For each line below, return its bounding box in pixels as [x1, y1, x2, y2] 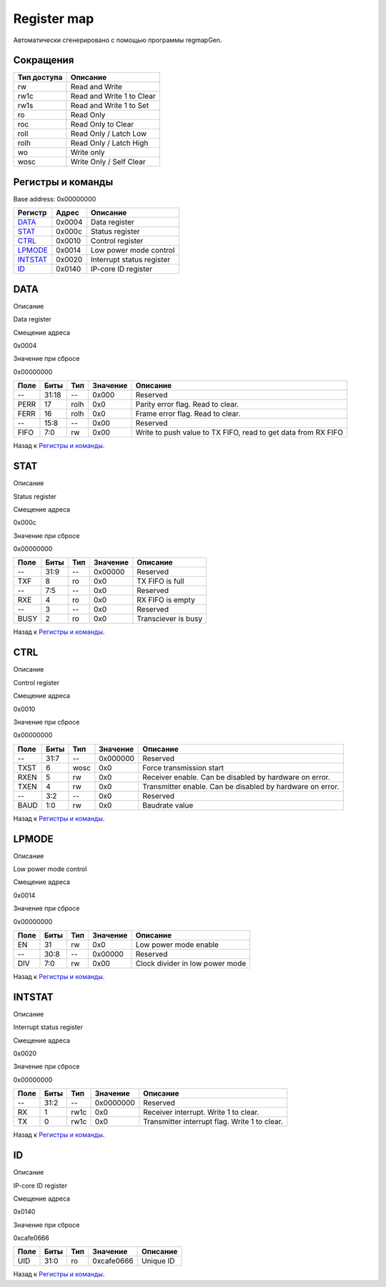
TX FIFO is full [137, 576, 184, 586]
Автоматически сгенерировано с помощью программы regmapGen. [13, 36, 222, 44]
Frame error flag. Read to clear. [135, 409, 241, 419]
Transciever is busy [137, 614, 203, 624]
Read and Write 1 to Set [70, 101, 149, 111]
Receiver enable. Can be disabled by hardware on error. [142, 772, 330, 782]
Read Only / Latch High [70, 138, 149, 148]
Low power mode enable [135, 940, 219, 950]
